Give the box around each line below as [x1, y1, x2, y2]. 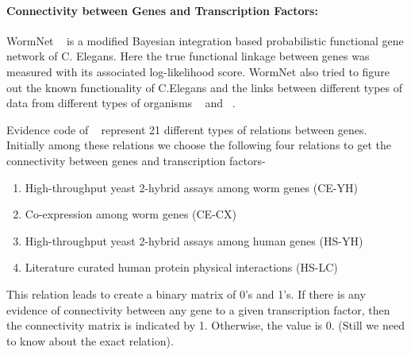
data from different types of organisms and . [6, 95, 236, 111]
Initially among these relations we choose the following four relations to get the [6, 137, 391, 153]
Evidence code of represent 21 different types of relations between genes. [6, 121, 367, 137]
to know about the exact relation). [6, 332, 174, 349]
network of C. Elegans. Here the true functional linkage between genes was [6, 48, 370, 64]
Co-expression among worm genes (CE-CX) [25, 206, 236, 222]
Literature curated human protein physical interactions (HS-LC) [25, 259, 338, 276]
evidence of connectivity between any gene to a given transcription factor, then [6, 301, 390, 318]
